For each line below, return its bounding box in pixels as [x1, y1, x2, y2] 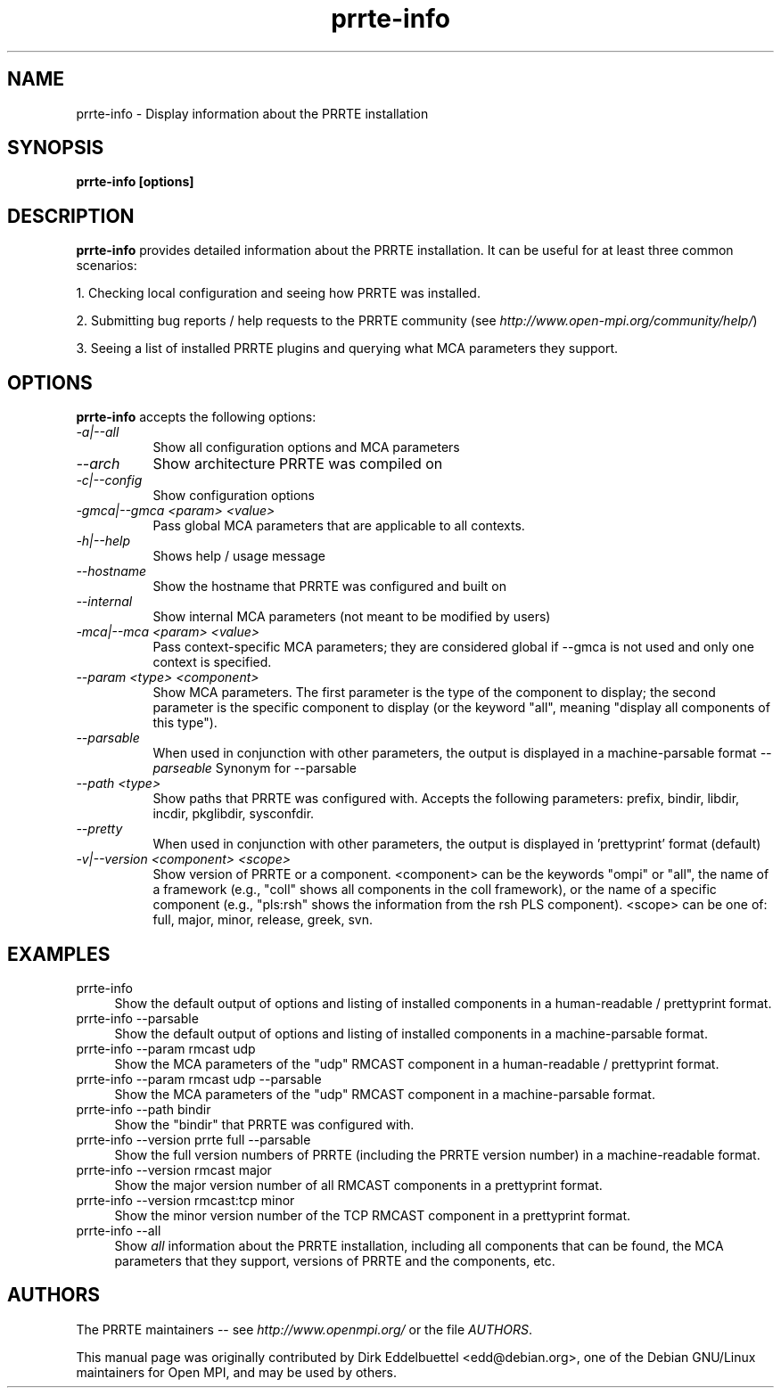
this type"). [152, 715, 218, 731]
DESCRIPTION [7, 204, 135, 227]
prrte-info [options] [76, 174, 194, 190]
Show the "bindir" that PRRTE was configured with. [114, 1116, 415, 1132]
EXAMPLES [7, 942, 111, 965]
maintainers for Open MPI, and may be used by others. [76, 1364, 398, 1380]
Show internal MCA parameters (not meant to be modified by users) [152, 609, 551, 625]
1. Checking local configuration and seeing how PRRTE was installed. [76, 285, 481, 301]
